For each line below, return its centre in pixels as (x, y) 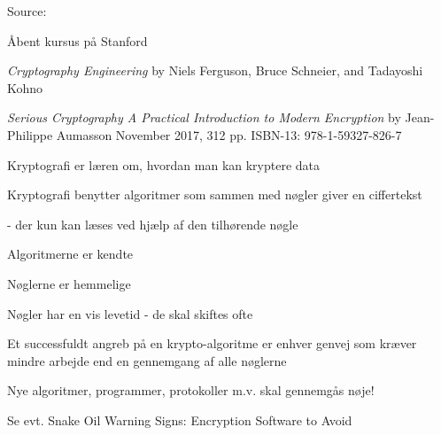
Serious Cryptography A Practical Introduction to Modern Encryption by (204, 117)
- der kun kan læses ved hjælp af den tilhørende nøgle (153, 224)
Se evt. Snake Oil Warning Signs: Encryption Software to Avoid (180, 419)
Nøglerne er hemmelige (69, 283)
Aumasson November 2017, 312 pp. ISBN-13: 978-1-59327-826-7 (229, 134)
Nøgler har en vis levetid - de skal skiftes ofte (130, 313)
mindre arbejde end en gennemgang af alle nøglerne (147, 360)
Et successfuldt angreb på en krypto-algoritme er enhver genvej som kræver (212, 343)
